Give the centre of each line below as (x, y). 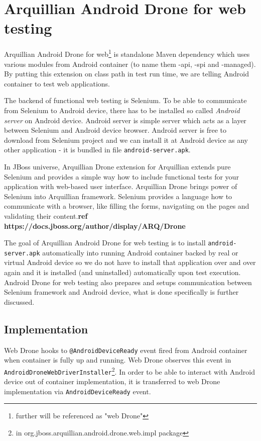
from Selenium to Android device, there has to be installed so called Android (122, 110)
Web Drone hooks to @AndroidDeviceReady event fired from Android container (126, 350)
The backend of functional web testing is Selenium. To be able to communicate (125, 100)
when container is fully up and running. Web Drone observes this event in (118, 360)
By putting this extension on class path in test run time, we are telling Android (126, 74)
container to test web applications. (57, 83)
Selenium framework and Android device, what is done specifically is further (121, 292)
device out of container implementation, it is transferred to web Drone (112, 381)
